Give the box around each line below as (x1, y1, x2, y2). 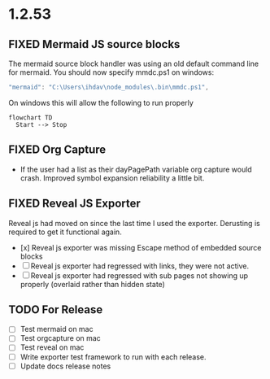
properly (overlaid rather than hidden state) (20, 279, 165, 289)
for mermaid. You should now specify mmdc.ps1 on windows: (8, 68, 214, 77)
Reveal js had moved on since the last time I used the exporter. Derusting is (8, 218, 260, 228)
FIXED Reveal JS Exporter (8, 197, 141, 211)
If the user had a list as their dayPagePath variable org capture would (20, 164, 252, 174)
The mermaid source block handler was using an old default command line (8, 59, 259, 68)
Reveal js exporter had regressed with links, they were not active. (30, 261, 250, 271)
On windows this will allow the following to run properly (8, 98, 194, 107)
